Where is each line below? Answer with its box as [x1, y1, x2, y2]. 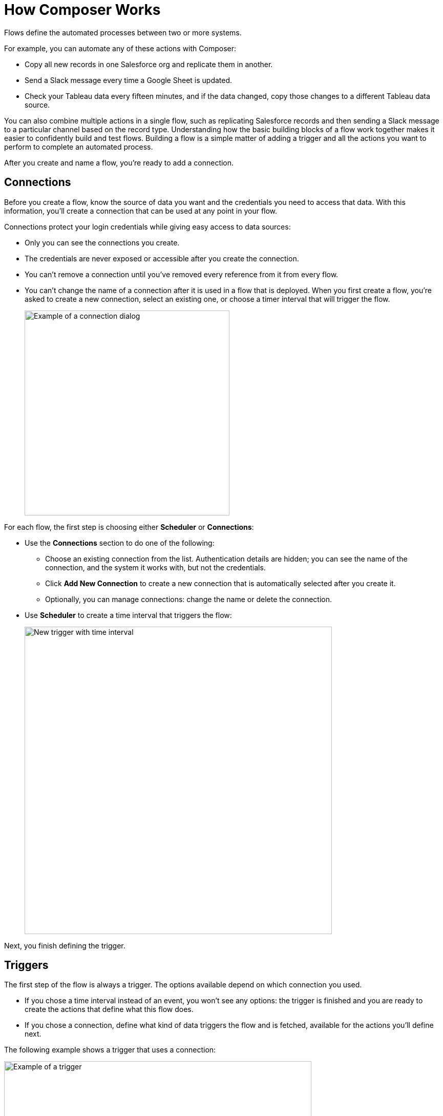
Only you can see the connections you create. [25, 238, 180, 247]
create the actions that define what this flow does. [25, 1005, 194, 1014]
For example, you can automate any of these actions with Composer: [4, 44, 237, 53]
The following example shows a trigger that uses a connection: [4, 1045, 216, 1055]
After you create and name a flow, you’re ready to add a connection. [4, 158, 234, 167]
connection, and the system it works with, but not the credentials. [45, 563, 266, 572]
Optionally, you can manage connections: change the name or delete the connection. [45, 594, 332, 604]
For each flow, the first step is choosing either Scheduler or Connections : [4, 522, 254, 531]
